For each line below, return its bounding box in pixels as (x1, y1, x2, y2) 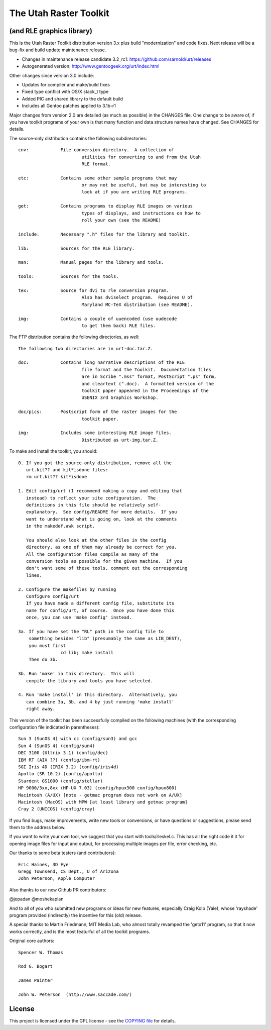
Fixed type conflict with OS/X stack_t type (22, 88, 109, 95)
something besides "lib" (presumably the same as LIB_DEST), (28, 636, 183, 642)
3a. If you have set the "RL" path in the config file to (18, 629, 164, 634)
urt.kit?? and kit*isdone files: (26, 467, 108, 472)
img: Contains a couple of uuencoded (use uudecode (18, 316, 177, 322)
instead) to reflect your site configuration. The (26, 495, 156, 501)
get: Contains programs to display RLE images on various (18, 203, 193, 209)
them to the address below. (9, 825, 66, 831)
